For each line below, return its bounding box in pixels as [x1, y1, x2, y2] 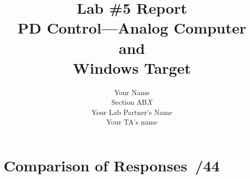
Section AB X [112, 97, 152, 107]
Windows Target [73, 57, 191, 78]
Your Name [114, 86, 150, 97]
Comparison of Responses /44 [4, 155, 220, 176]
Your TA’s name [106, 116, 158, 127]
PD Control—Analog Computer [17, 17, 246, 38]
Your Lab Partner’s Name [91, 106, 173, 117]
